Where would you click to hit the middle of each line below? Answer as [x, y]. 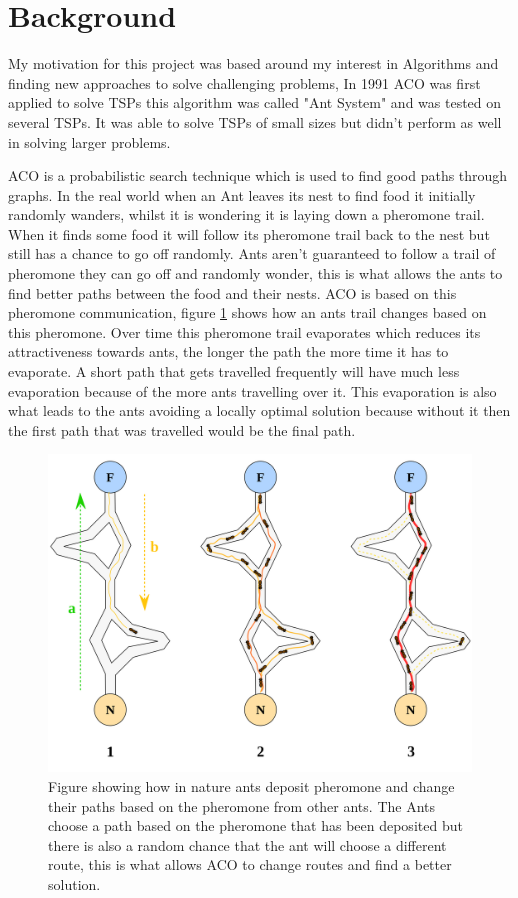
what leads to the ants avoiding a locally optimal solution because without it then [259, 410]
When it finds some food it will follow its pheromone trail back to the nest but [249, 233]
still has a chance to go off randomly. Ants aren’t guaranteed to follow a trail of [252, 253]
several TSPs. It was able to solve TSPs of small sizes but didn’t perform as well [255, 121]
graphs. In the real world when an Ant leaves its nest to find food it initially [242, 194]
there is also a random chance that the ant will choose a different [247, 844]
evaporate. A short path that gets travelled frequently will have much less [234, 371]
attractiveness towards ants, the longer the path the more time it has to [228, 351]
